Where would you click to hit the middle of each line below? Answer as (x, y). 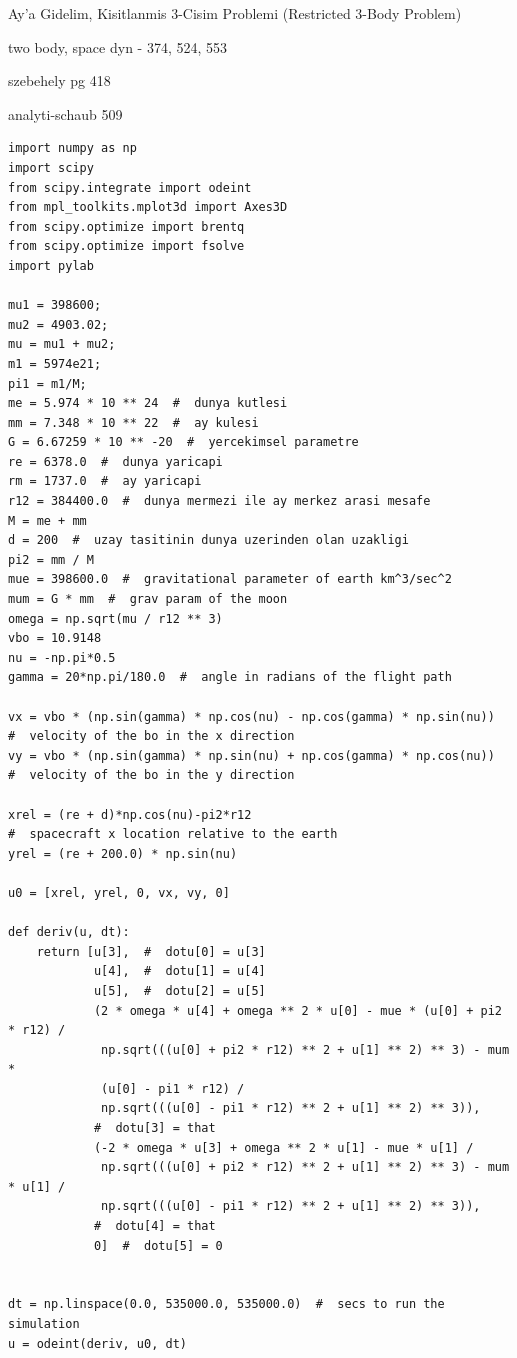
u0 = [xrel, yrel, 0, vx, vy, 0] (119, 892)
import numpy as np (72, 148)
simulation (44, 1324)
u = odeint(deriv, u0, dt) (97, 1343)
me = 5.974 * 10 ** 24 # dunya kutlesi (148, 403)
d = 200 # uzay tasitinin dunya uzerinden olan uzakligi (208, 540)
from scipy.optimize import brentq (126, 226)
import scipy (51, 167)
